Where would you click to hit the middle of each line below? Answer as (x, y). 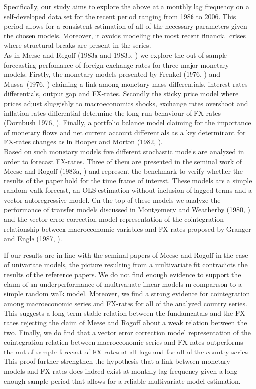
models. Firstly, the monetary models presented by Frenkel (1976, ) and (112, 74)
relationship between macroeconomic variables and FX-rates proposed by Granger (128, 229)
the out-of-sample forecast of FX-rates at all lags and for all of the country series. (127, 351)
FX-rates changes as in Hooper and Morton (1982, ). (83, 142)
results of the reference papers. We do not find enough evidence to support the (123, 274)
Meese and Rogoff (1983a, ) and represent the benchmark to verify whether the (124, 171)
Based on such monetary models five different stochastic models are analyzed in (124, 151)
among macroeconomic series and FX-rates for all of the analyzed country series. (126, 303)
